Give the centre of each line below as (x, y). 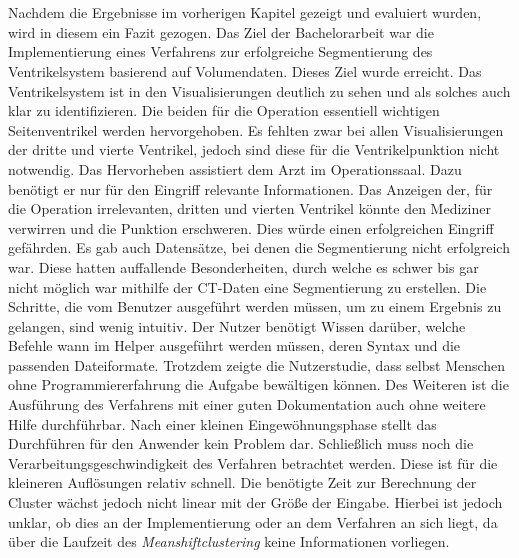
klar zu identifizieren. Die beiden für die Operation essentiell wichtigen (224, 110)
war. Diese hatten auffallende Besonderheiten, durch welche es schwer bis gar (243, 266)
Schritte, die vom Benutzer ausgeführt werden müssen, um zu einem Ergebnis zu (255, 306)
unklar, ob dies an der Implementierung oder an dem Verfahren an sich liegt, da (253, 521)
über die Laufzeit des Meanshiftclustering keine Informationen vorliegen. (229, 541)
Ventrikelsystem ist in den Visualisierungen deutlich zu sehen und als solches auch (259, 90)
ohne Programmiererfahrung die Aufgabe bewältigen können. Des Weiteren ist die (258, 384)
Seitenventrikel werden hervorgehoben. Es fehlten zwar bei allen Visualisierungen (256, 129)
